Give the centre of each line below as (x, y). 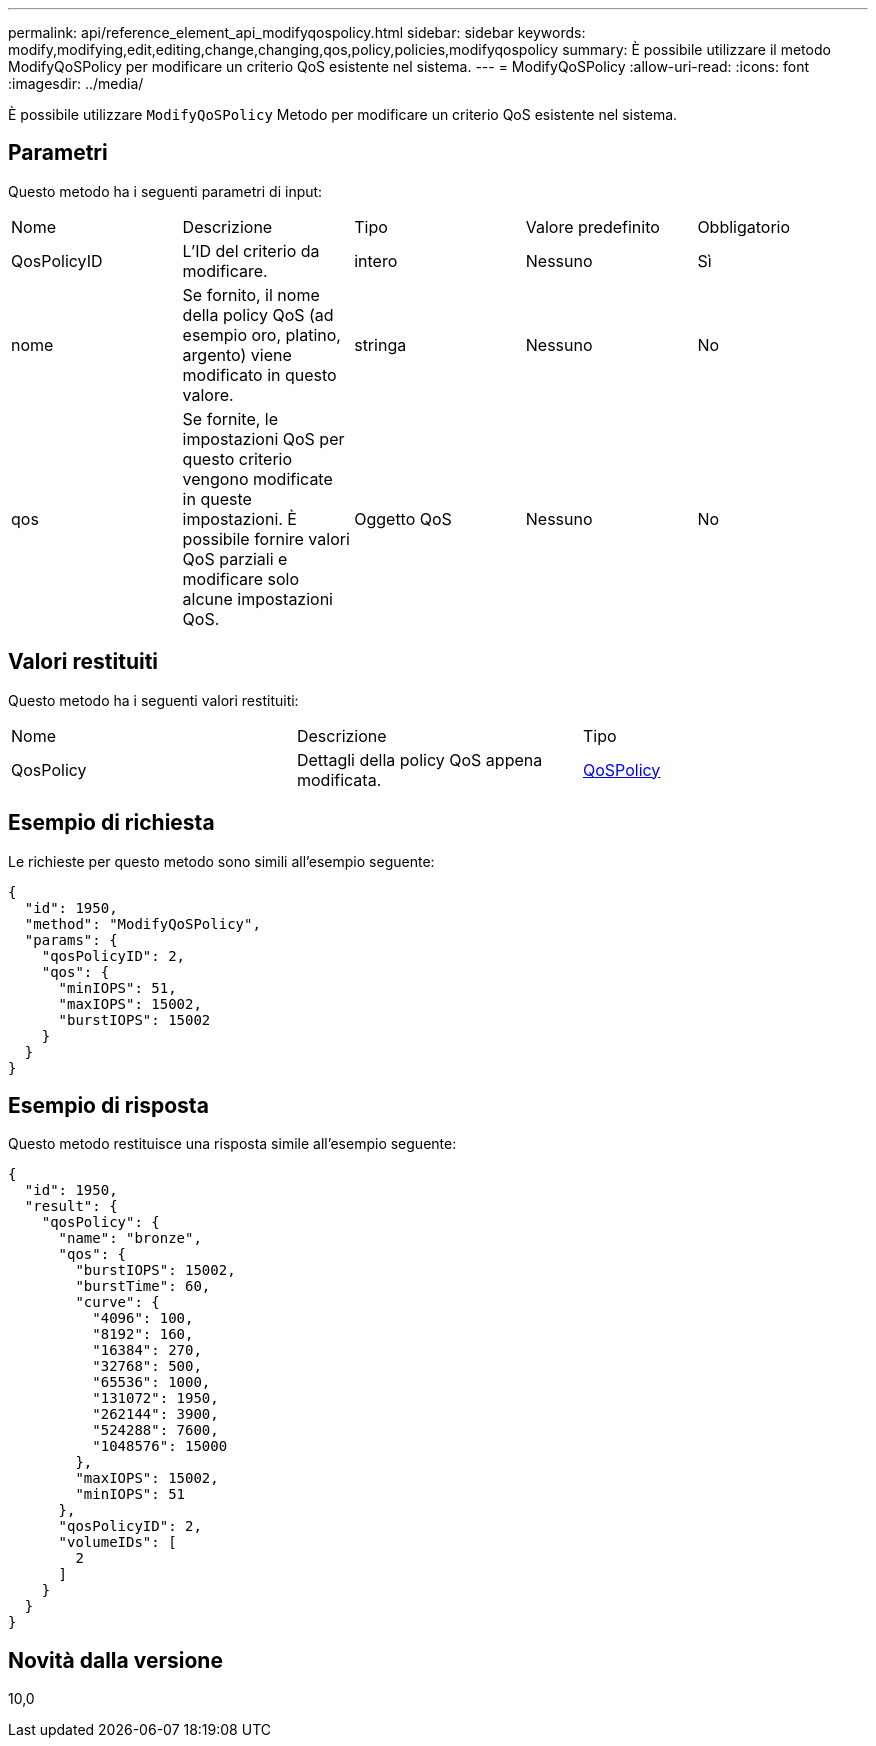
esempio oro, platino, (261, 334)
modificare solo (241, 578)
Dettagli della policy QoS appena (419, 759)
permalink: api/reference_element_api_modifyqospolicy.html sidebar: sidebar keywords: (297, 32)
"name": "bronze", (130, 1238)
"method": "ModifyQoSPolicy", (142, 923)
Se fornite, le (230, 418)
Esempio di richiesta (111, 823)
